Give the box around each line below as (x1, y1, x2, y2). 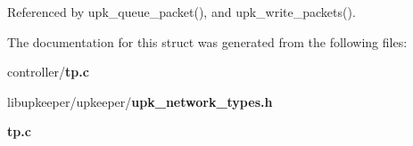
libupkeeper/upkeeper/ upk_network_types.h (7, 92, 273, 110)
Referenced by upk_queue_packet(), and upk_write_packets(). (7, 3, 356, 20)
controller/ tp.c (7, 62, 89, 81)
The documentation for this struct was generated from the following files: (7, 32, 408, 51)
